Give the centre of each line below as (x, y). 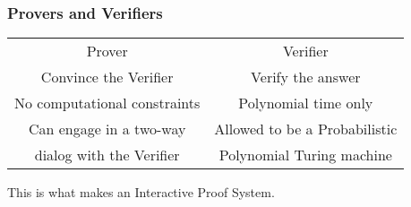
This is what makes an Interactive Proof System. (141, 192)
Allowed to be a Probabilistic (306, 129)
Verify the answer (306, 77)
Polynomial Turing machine (305, 155)
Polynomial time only (306, 103)
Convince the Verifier (107, 77)
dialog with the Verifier (107, 155)
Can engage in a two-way (107, 129)
